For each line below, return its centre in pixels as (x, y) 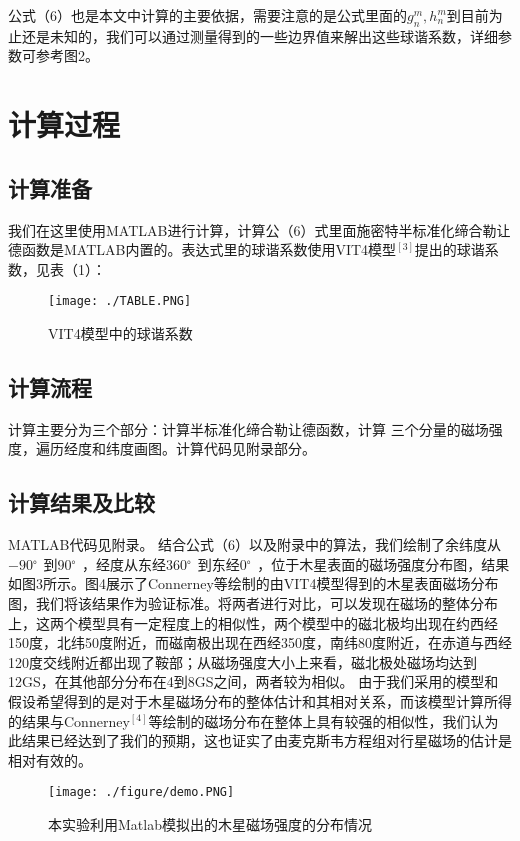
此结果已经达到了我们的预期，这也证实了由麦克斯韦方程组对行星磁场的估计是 (260, 740)
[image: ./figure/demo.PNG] (141, 792)
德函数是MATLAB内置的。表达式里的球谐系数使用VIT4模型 (202, 249)
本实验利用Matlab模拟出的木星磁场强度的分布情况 (210, 823)
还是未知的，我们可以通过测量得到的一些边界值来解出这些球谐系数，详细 (259, 35)
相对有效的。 (50, 759)
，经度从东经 (124, 563)
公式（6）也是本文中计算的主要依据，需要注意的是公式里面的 (207, 15)
